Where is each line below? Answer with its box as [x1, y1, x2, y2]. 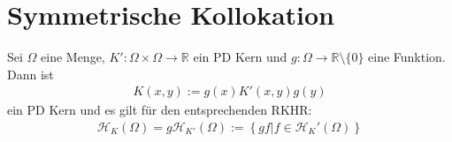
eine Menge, [41, 48, 105, 66]
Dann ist [7, 64, 54, 83]
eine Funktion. [368, 48, 446, 66]
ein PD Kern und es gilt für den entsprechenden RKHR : [7, 101, 312, 119]
